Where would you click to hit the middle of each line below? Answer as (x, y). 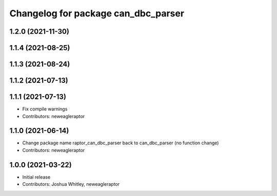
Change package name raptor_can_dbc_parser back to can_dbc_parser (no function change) (121, 143)
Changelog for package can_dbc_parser (97, 13)
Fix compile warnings (45, 109)
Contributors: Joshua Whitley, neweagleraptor (71, 184)
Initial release (36, 177)
